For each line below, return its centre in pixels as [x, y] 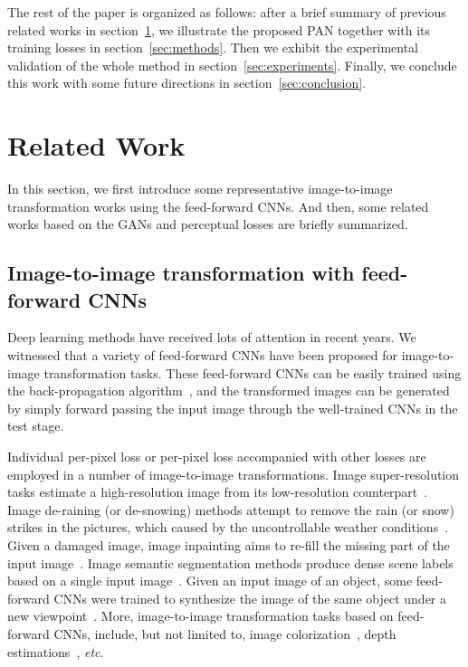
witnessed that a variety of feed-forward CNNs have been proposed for [202, 355]
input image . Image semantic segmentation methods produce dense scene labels [230, 562]
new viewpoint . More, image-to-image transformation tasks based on [201, 616]
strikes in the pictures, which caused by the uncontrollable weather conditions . [228, 527]
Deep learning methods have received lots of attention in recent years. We [212, 337]
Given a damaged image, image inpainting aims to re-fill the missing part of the [229, 545]
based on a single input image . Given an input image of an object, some [210, 581]
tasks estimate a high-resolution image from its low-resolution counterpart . [218, 492]
